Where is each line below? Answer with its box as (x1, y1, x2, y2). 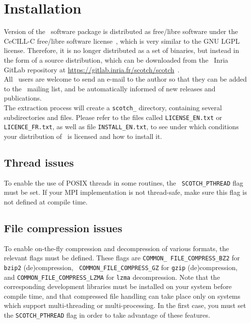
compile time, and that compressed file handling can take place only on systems (4, 290, 241, 301)
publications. (4, 93, 42, 103)
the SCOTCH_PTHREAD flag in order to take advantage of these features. (4, 310, 210, 320)
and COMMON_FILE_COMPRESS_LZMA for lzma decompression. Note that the (4, 272, 220, 282)
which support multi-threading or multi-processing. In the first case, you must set (4, 300, 246, 310)
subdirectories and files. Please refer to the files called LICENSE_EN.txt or (4, 112, 222, 122)
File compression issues (4, 220, 123, 235)
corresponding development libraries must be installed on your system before (4, 281, 232, 291)
